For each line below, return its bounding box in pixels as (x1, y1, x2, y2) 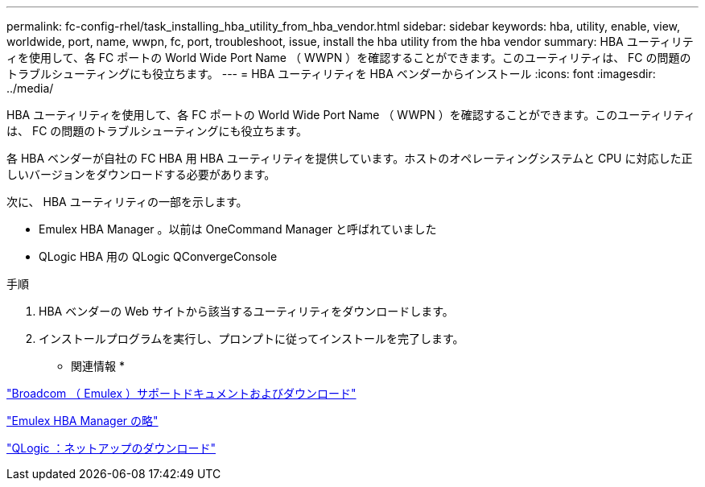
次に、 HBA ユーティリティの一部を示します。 (6, 195, 248, 208)
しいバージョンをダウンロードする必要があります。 (6, 167, 276, 181)
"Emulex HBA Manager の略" (6, 414, 159, 427)
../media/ (6, 81, 54, 95)
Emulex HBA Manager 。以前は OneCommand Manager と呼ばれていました (39, 222, 437, 236)
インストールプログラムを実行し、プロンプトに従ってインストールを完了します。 (39, 332, 464, 345)
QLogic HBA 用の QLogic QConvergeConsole (39, 250, 278, 263)
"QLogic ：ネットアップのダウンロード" (6, 441, 216, 455)
